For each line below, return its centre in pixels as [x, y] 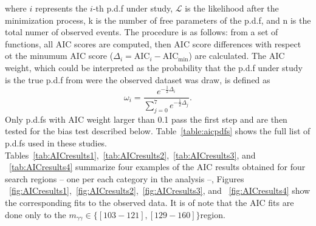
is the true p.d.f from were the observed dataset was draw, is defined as [138, 79]
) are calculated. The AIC [237, 56]
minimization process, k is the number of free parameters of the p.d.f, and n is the [158, 20]
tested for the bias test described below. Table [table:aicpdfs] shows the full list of [158, 131]
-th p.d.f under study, [133, 8]
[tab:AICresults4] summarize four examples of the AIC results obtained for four [157, 167]
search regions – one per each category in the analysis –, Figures [125, 178]
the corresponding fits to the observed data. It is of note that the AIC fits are [149, 202]
